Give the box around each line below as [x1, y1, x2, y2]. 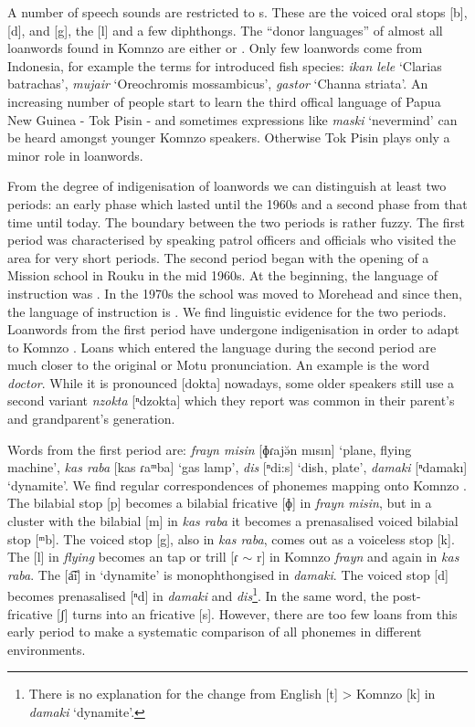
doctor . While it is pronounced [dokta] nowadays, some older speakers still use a [7, 373, 455, 392]
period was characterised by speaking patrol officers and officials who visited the [7, 230, 457, 249]
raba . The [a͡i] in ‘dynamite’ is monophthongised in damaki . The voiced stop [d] [7, 564, 449, 584]
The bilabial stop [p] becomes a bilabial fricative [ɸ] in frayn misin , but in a [7, 493, 432, 512]
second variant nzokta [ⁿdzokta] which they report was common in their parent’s [7, 391, 455, 410]
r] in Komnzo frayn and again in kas [256, 547, 459, 566]
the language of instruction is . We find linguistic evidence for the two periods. [7, 301, 447, 321]
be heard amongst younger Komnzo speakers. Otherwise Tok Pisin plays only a [7, 128, 450, 147]
